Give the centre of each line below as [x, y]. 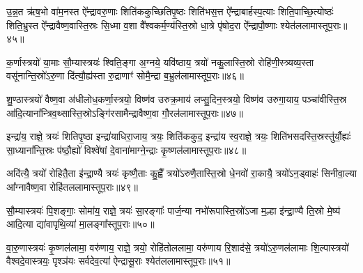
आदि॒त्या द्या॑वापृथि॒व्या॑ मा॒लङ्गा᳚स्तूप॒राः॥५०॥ [80, 224]
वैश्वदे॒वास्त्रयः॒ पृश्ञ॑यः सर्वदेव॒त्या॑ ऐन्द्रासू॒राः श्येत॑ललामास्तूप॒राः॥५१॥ [118, 261]
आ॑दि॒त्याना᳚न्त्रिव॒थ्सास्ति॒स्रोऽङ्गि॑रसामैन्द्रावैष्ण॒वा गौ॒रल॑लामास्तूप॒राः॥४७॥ [125, 112]
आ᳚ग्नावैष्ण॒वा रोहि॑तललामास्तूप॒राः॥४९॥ [72, 186]
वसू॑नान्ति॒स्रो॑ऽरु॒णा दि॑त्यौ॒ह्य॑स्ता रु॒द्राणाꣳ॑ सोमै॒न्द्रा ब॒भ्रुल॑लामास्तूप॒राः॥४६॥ [125, 76]
